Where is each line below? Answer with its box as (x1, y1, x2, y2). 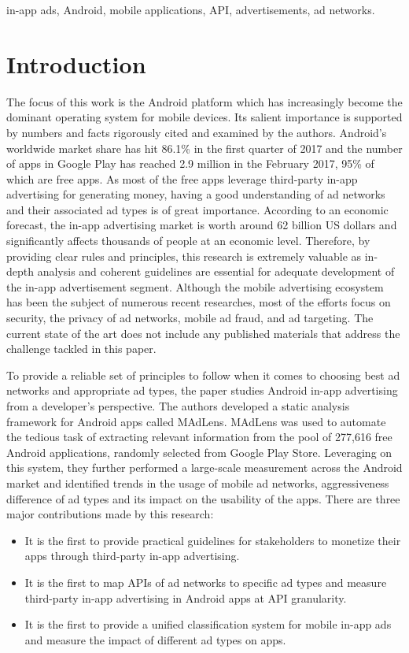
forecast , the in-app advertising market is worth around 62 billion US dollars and (6, 217, 397, 233)
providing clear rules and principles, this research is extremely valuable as (6, 247, 362, 264)
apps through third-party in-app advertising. (24, 547, 240, 564)
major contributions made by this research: (6, 506, 214, 522)
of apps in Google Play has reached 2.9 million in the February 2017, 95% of (6, 155, 374, 172)
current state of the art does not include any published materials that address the (6, 325, 400, 341)
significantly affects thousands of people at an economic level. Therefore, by (6, 232, 370, 249)
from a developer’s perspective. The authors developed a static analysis (6, 398, 350, 414)
